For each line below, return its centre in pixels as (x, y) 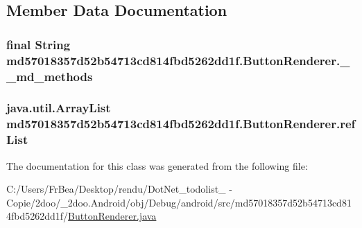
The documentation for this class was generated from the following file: (157, 165)
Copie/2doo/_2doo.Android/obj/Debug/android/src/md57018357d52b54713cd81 (179, 202)
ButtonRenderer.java (112, 216)
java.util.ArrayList (59, 108)
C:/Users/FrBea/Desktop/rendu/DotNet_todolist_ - (119, 189)
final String (38, 44)
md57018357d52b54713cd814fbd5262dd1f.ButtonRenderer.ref (181, 124)
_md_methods (50, 76)
